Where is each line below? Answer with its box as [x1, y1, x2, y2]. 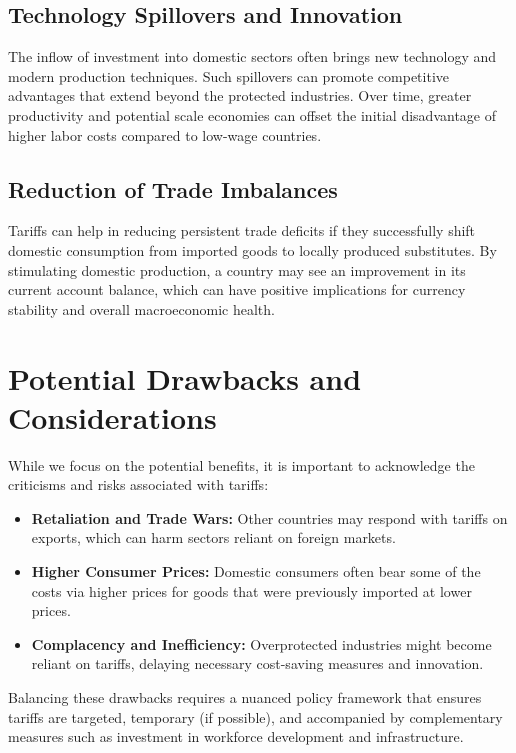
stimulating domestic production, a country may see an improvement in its [8, 259, 466, 280]
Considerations [8, 396, 217, 437]
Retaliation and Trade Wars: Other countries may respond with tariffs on [31, 507, 508, 528]
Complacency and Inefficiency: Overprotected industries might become [31, 633, 492, 654]
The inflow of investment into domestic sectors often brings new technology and [8, 46, 497, 67]
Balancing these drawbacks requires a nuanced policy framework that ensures [8, 687, 482, 707]
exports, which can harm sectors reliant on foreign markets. [31, 527, 396, 548]
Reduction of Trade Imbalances [8, 173, 338, 204]
